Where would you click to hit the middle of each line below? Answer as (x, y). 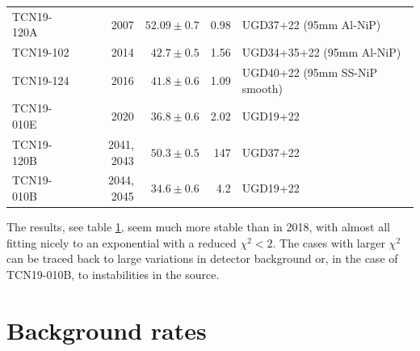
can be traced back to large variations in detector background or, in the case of (202, 258)
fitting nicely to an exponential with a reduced (122, 242)
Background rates (107, 330)
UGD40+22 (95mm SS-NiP (309, 72)
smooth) (262, 88)
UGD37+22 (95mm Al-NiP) (311, 24)
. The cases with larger (329, 242)
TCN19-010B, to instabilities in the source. (113, 274)
